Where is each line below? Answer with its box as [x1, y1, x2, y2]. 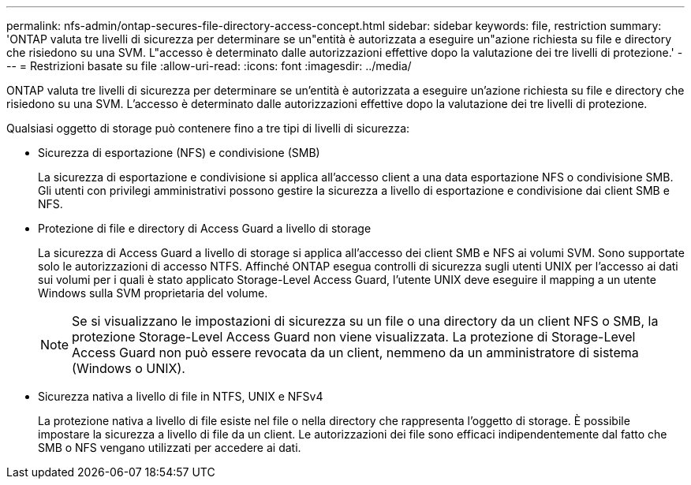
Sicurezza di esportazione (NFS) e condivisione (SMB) [38, 146, 320, 159]
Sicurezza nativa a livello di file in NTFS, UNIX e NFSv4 [38, 390, 323, 403]
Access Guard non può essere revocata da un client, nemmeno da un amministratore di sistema [72, 345, 639, 360]
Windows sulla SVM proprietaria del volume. [38, 286, 268, 300]
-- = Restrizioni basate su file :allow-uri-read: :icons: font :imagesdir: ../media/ [6, 59, 412, 73]
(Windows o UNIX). [72, 360, 185, 376]
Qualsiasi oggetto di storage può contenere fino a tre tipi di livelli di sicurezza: [6, 121, 410, 135]
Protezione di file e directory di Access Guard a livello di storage [38, 222, 372, 235]
